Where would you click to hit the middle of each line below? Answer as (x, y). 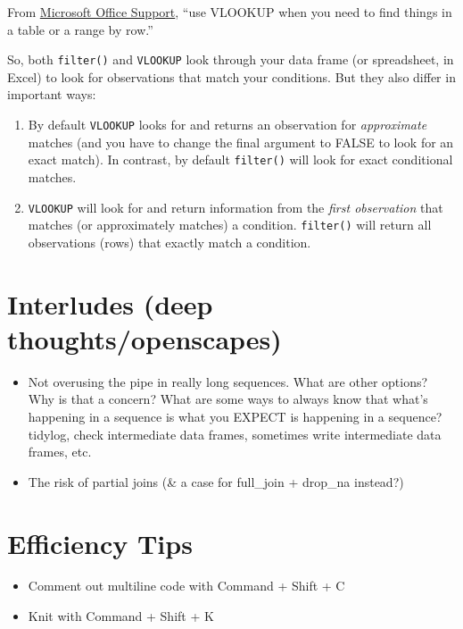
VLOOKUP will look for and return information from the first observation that (236, 207)
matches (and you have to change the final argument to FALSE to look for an (241, 142)
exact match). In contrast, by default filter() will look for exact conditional (240, 159)
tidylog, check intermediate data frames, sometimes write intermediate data (235, 434)
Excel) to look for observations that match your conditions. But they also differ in (231, 76)
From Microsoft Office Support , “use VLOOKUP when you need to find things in (230, 12)
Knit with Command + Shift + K (121, 616)
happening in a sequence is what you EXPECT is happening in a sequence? (235, 416)
